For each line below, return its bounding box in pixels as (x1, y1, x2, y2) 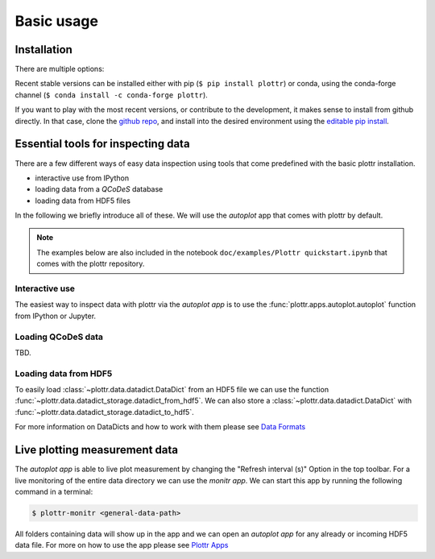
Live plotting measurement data (14, 443, 179, 457)
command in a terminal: (14, 487, 93, 496)
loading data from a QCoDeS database (35, 184, 164, 194)
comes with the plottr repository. (36, 259, 145, 269)
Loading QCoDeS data (14, 331, 104, 342)
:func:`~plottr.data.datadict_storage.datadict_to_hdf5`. (14, 407, 194, 416)
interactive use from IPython (35, 173, 129, 183)
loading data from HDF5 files (35, 196, 130, 205)
